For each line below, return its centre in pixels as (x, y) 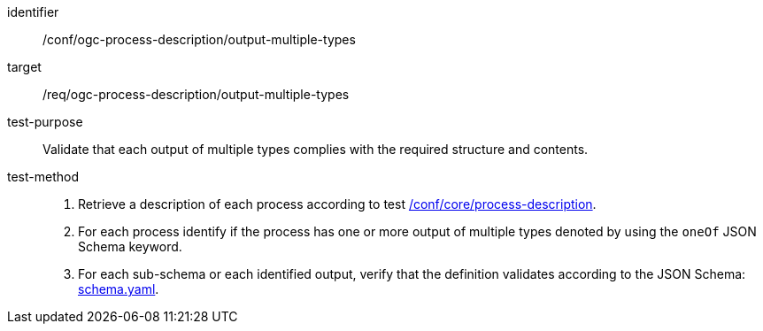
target (24, 67)
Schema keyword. (130, 246)
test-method (43, 177)
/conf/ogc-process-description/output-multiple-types (199, 39)
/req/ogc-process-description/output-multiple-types (196, 94)
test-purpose (45, 122)
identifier (33, 12)
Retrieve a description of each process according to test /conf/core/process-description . (337, 204)
